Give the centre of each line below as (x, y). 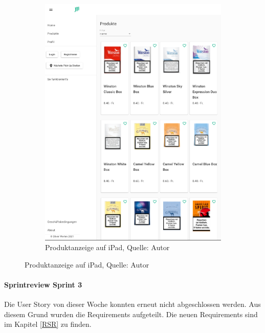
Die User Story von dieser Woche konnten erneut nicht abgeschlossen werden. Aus (132, 304)
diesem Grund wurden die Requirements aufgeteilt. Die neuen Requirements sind (131, 314)
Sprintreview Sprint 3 (43, 284)
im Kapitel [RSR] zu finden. (48, 324)
